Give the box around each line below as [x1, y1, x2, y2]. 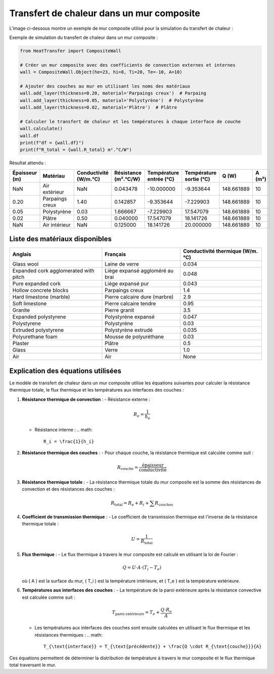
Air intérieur [42, 221, 71, 228]
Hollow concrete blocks [12, 287, 69, 294]
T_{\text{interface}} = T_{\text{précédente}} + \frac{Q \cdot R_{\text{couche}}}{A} [43, 644, 262, 649]
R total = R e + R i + [111, 500, 149, 507]
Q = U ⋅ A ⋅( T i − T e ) [122, 565, 161, 572]
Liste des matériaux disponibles [9, 235, 112, 244]
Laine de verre [104, 261, 139, 268]
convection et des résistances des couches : [22, 486, 115, 492]
